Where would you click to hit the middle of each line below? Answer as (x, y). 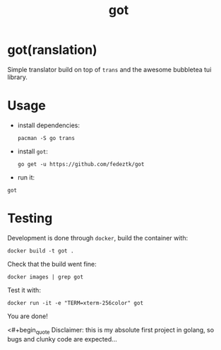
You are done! (28, 316)
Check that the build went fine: (52, 264)
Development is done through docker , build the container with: (98, 238)
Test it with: (24, 290)
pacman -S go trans (46, 138)
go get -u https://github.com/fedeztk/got (81, 164)
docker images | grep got (45, 277)
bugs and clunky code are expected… (62, 339)
